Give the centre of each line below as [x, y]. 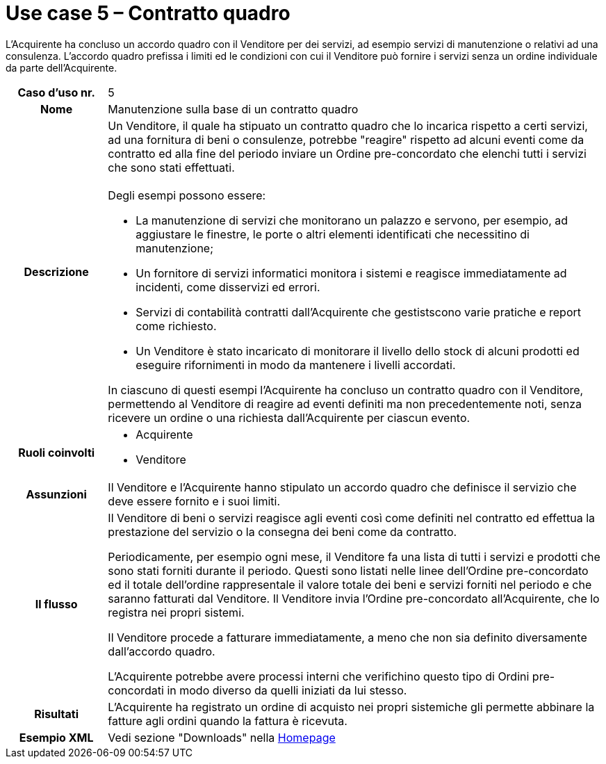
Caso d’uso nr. [56, 92]
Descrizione [56, 271]
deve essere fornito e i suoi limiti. [194, 501]
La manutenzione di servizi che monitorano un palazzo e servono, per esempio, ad [352, 220]
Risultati [57, 714]
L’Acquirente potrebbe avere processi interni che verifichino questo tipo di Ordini [319, 676]
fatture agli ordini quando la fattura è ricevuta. [228, 721]
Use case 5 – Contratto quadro [148, 13]
